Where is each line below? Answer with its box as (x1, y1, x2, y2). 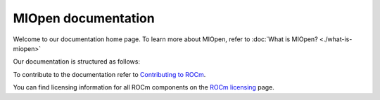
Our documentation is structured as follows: (13, 57, 141, 66)
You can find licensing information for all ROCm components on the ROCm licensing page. (13, 83, 274, 92)
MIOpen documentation (13, 10, 155, 26)
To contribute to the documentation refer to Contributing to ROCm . (13, 70, 206, 78)
